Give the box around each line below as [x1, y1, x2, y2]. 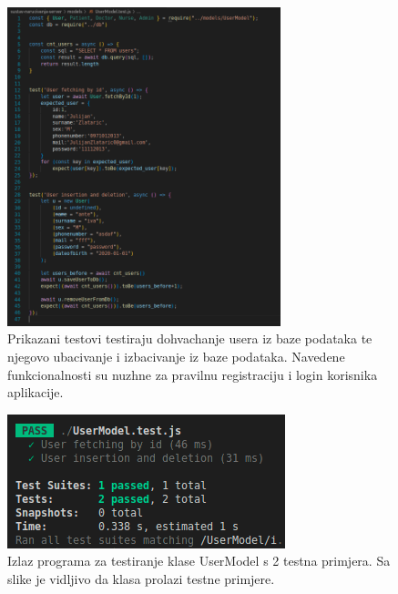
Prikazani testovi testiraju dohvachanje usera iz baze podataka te [7, 329, 372, 348]
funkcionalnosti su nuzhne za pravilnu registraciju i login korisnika [7, 364, 378, 384]
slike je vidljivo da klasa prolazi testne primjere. [7, 569, 275, 588]
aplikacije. [7, 383, 64, 402]
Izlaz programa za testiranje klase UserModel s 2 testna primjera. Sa [7, 551, 391, 570]
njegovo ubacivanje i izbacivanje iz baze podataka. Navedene [7, 347, 345, 366]
